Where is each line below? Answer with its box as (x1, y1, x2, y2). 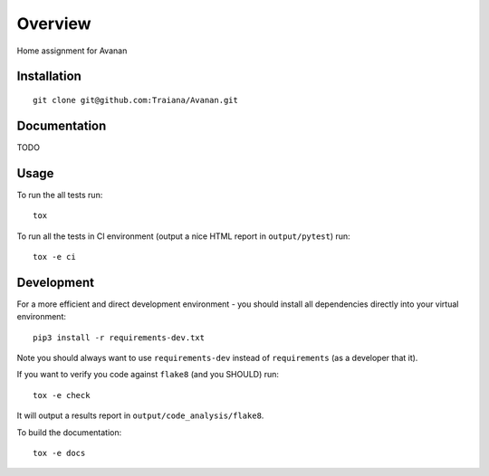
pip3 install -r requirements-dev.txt (33, 332, 206, 343)
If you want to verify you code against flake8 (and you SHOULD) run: (16, 369, 280, 380)
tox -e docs (33, 448, 86, 458)
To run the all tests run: (16, 189, 103, 200)
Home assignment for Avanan (16, 45, 128, 56)
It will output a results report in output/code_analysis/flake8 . (16, 410, 264, 421)
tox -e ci (33, 252, 76, 262)
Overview (16, 14, 91, 33)
